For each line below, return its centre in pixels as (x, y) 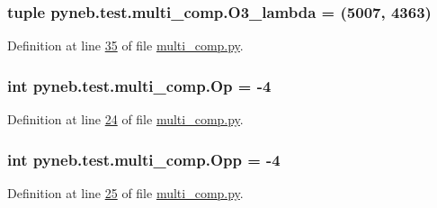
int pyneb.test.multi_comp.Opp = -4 (144, 159)
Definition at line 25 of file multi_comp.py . (125, 192)
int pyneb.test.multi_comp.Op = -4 (139, 85)
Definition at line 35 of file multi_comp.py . (125, 45)
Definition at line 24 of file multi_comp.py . (125, 119)
